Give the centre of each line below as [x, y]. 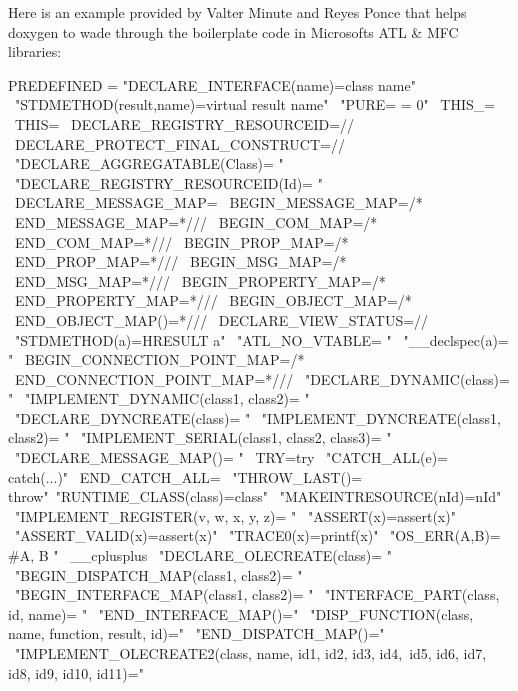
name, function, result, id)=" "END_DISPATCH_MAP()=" [196, 633]
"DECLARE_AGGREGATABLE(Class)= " [149, 163]
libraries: [35, 51]
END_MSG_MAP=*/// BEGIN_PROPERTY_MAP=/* [200, 280]
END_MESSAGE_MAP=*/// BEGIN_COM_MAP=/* [196, 221]
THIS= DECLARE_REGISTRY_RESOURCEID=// [184, 123]
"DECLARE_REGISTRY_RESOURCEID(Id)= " [168, 182]
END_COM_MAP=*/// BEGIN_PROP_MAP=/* [181, 241]
